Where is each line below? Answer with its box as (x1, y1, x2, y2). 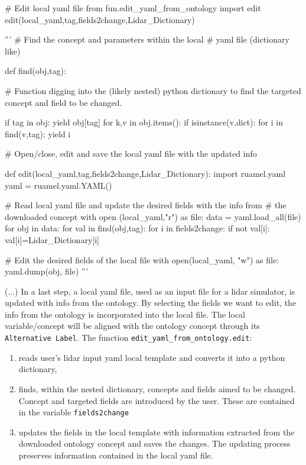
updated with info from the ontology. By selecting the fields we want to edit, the (5, 296, 297, 309)
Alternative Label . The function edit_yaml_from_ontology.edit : (5, 331, 252, 344)
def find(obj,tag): (5, 64, 66, 77)
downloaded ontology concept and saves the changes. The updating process (18, 437, 291, 450)
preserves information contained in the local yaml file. (18, 448, 213, 461)
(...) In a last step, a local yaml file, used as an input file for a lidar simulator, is (5, 285, 295, 297)
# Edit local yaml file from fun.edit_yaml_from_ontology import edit (5, 2, 261, 14)
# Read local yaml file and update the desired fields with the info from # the (5, 199, 287, 211)
